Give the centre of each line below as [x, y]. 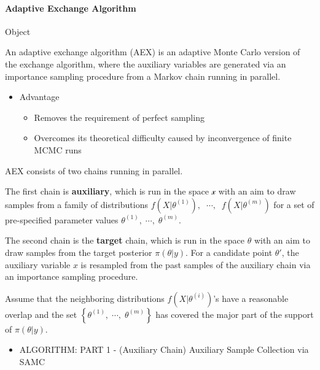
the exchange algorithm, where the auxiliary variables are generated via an [146, 64]
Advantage [39, 97]
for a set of [294, 204]
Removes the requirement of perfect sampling [119, 117]
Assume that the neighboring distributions [85, 298]
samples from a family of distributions [76, 204]
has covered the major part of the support [235, 314]
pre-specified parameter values [62, 219]
